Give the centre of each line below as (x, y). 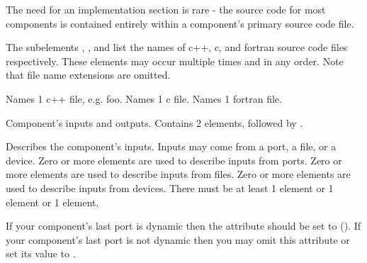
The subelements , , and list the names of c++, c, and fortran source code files (177, 47)
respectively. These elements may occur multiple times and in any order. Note (175, 61)
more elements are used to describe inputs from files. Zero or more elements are (178, 174)
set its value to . (41, 253)
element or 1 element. (52, 202)
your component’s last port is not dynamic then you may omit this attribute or (178, 239)
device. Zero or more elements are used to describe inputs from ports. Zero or (174, 160)
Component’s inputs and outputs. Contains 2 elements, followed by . (154, 122)
